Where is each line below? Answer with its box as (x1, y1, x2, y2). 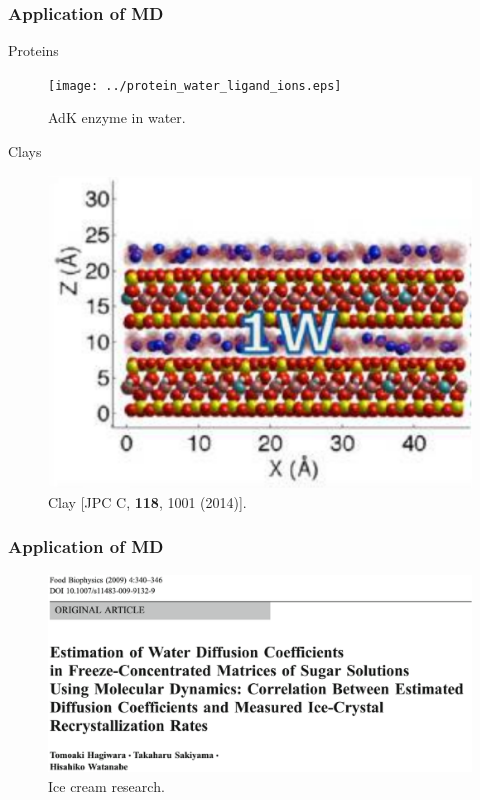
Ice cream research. (48, 775, 165, 796)
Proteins (8, 40, 59, 61)
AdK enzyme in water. (48, 107, 186, 128)
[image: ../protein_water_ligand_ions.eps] (48, 78, 342, 93)
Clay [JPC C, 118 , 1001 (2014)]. (48, 491, 247, 512)
